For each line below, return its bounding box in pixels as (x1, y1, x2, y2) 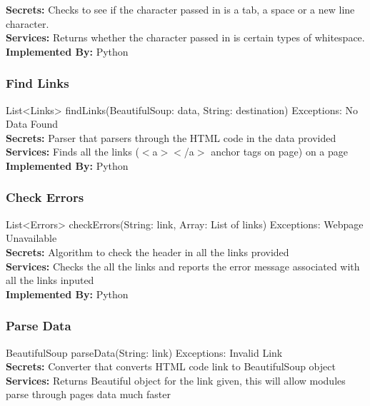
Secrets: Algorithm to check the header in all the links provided (6, 244, 289, 259)
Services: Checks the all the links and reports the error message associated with (6, 258, 360, 273)
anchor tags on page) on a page (211, 144, 348, 159)
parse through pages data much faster (6, 387, 171, 402)
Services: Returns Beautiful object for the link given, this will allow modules (6, 372, 346, 387)
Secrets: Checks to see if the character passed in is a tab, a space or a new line (6, 2, 355, 16)
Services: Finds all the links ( (6, 144, 139, 159)
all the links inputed (6, 273, 94, 288)
